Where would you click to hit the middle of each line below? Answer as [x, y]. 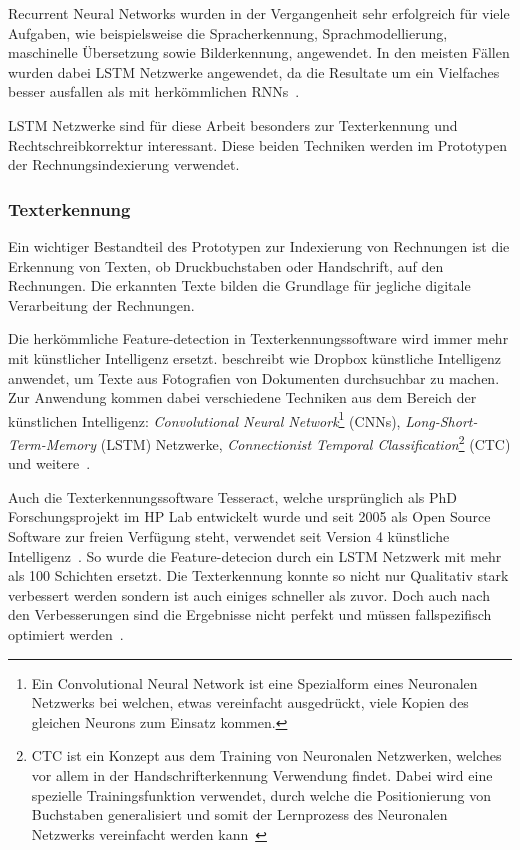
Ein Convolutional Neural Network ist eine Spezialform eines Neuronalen [254, 682]
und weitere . [49, 463]
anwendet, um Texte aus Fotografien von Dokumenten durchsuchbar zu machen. [254, 377]
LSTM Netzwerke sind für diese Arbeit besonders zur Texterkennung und [233, 124]
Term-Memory [52, 443]
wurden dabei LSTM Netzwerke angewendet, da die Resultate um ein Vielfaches [254, 71]
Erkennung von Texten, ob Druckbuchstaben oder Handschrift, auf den [226, 265]
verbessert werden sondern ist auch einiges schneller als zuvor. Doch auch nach [249, 594]
